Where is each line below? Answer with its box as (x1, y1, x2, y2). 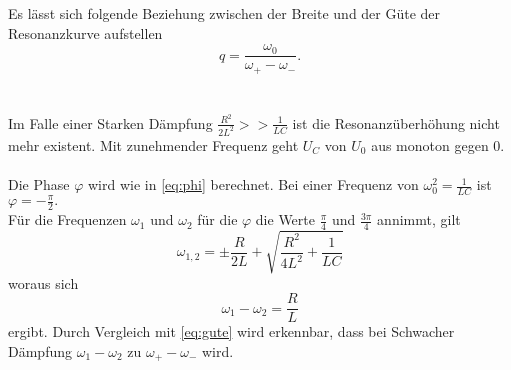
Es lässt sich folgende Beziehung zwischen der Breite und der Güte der (8, 3, 441, 23)
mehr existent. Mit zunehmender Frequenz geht (8, 134, 299, 155)
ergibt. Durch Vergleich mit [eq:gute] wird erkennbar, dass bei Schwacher (8, 321, 455, 342)
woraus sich (8, 272, 79, 293)
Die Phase (8, 174, 70, 195)
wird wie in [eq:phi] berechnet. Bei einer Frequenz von (88, 174, 419, 195)
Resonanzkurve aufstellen (8, 22, 163, 43)
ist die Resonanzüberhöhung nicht (292, 112, 500, 133)
